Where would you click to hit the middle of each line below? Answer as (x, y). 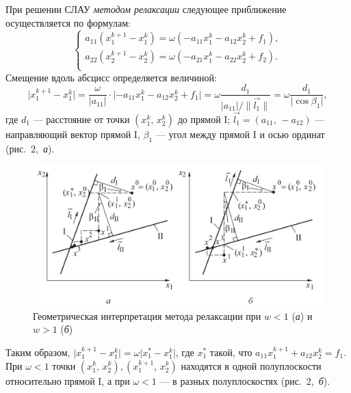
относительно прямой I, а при (68, 380)
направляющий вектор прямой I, (73, 134)
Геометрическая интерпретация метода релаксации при (147, 315)
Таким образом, (38, 352)
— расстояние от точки (81, 119)
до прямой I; (204, 119)
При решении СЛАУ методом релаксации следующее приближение (146, 9)
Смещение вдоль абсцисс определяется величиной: (111, 77)
